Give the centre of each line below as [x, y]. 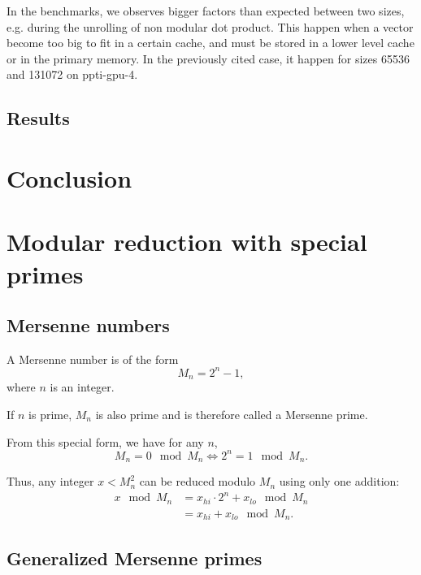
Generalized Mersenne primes [135, 558]
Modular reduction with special [187, 242]
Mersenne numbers [88, 325]
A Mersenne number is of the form [93, 359]
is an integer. [82, 387]
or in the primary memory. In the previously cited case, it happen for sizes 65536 [208, 58]
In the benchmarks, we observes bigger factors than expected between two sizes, [206, 11]
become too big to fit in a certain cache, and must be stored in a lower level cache [210, 43]
